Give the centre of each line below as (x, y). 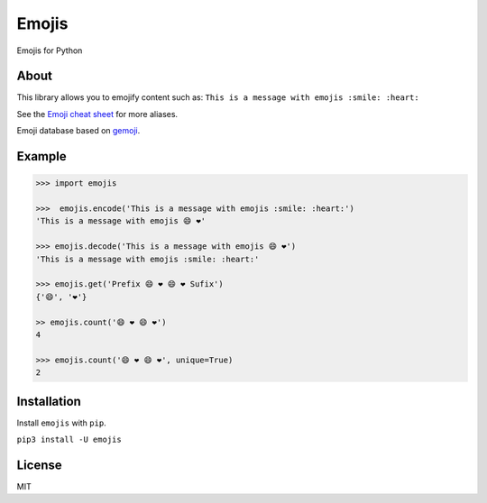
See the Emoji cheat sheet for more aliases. (97, 114)
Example (41, 156)
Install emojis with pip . (62, 423)
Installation (49, 401)
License (39, 465)
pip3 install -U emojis (69, 439)
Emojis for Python (50, 50)
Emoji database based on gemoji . (78, 131)
